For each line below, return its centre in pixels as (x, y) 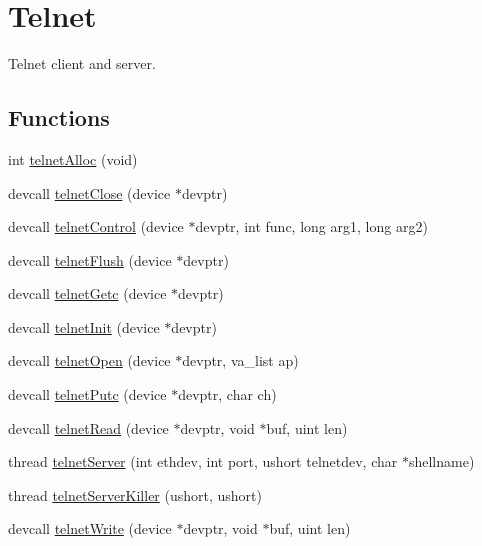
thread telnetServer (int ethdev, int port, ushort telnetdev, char (203, 461)
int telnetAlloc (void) (73, 158)
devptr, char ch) (227, 394)
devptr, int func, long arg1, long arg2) (311, 226)
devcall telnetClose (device (89, 192)
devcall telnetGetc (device (87, 293)
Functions (59, 117)
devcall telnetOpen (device (89, 360)
